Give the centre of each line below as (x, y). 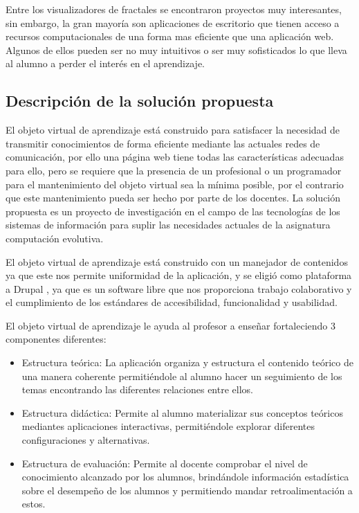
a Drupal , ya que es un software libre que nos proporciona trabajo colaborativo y (179, 288)
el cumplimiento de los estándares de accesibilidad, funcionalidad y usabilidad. (172, 302)
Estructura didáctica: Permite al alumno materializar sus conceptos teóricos (182, 412)
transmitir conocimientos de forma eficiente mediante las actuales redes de (163, 143)
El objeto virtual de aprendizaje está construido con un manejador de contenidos (177, 261)
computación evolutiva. (55, 238)
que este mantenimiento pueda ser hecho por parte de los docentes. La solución (173, 198)
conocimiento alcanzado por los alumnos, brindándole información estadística (185, 477)
